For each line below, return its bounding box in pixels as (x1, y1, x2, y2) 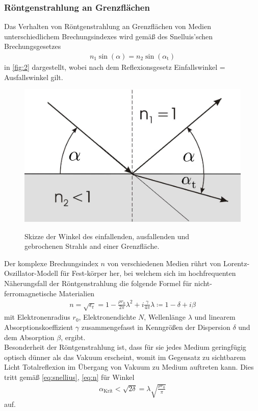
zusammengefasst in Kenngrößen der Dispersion (81, 322, 230, 332)
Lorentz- (223, 258, 250, 268)
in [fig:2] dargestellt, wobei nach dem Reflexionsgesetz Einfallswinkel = (4, 62, 225, 72)
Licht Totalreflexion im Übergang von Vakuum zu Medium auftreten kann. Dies (4, 362, 254, 372)
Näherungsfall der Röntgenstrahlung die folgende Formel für (4, 277, 192, 288)
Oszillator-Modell (4, 268, 58, 278)
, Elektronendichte (79, 312, 136, 322)
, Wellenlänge (144, 312, 186, 322)
